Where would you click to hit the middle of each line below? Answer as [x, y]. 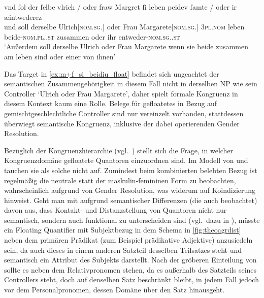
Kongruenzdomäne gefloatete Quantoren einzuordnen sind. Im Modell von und [126, 160]
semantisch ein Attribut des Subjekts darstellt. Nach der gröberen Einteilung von [130, 260]
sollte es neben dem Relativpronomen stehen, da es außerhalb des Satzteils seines [130, 269]
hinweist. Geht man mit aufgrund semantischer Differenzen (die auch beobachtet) [131, 200]
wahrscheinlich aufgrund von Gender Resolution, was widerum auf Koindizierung [130, 190]
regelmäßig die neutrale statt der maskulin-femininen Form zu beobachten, [120, 180]
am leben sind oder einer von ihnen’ [60, 56]
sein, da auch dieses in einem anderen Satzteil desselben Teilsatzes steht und [123, 250]
